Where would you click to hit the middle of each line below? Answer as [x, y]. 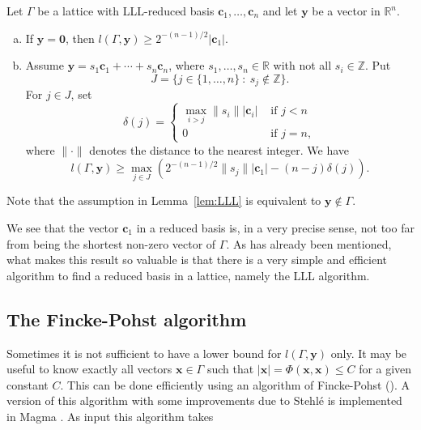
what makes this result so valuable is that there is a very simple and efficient [197, 260]
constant [28, 384]
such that [230, 369]
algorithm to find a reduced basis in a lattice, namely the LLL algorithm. [188, 275]
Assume [45, 65]
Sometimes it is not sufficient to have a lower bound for [144, 353]
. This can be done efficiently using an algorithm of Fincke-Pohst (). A [235, 384]
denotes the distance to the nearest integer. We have [219, 149]
